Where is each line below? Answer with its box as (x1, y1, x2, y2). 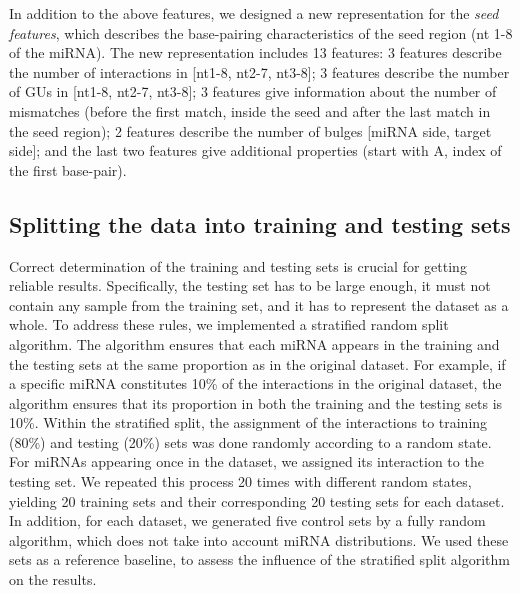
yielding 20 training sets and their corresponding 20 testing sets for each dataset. (9, 490, 505, 511)
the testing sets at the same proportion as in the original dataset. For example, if (9, 353, 506, 374)
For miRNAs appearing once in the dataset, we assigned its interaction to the (9, 451, 484, 472)
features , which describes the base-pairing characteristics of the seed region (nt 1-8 (9, 22, 513, 43)
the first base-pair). (9, 159, 127, 180)
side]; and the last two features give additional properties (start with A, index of (9, 140, 502, 161)
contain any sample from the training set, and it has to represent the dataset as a (9, 294, 509, 315)
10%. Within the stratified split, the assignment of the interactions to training (9, 412, 488, 433)
